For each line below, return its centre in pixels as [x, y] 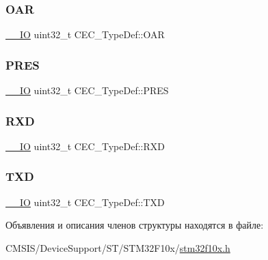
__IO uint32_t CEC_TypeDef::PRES [87, 90]
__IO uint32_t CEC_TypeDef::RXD [85, 146]
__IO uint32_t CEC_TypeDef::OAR [85, 34]
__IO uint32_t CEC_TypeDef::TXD [85, 202]
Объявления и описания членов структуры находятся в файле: [135, 225]
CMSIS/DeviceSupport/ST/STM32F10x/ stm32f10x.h [118, 247]
